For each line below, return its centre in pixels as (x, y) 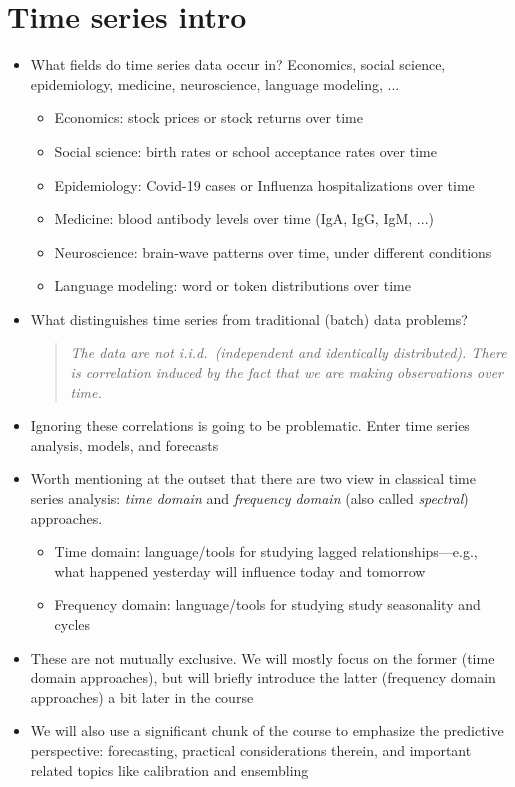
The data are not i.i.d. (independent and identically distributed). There (288, 352)
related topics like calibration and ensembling (169, 769)
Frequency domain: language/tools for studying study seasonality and (267, 604)
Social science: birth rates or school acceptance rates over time (245, 150)
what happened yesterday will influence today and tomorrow (240, 570)
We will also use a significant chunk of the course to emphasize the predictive (267, 730)
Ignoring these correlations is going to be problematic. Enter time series (250, 425)
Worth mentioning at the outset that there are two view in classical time (253, 478)
